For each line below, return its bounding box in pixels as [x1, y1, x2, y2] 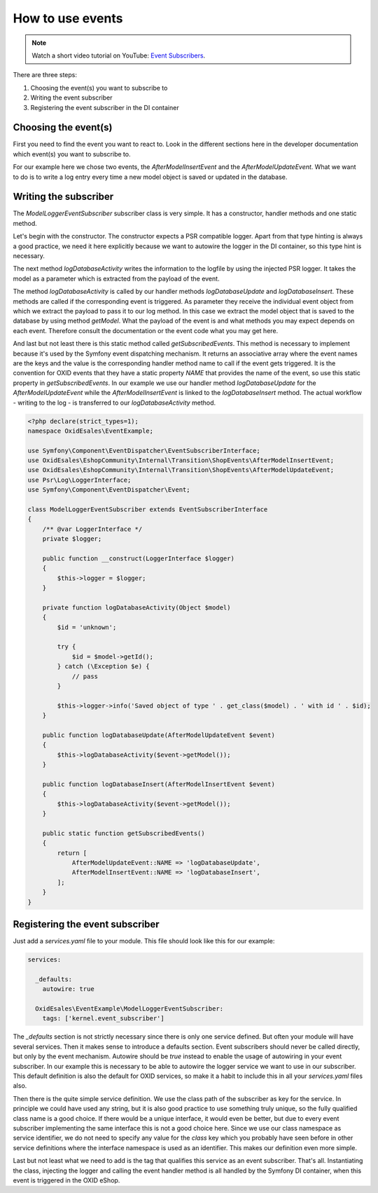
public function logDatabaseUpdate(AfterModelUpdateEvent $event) [42, 732, 276, 739]
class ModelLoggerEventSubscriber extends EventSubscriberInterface [27, 506, 268, 513]
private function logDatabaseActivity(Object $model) [42, 603, 231, 612]
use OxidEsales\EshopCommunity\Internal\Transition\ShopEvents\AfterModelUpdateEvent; [27, 466, 335, 474]
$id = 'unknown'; [57, 623, 117, 631]
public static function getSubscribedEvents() [42, 829, 206, 837]
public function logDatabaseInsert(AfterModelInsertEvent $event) [42, 780, 276, 788]
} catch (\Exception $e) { [57, 663, 150, 670]
